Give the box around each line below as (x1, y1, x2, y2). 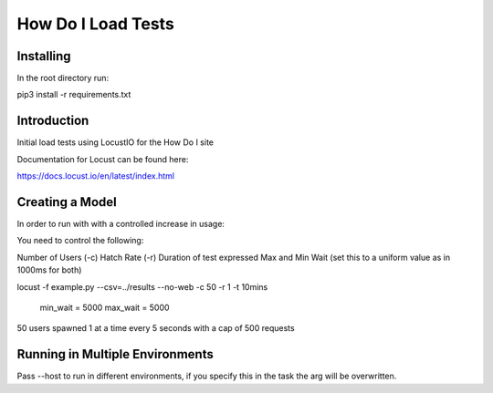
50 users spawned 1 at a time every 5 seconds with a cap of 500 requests (16, 323, 296, 334)
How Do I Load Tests (16, 14, 175, 34)
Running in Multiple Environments (16, 346, 214, 362)
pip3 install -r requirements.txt (16, 89, 131, 100)
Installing (16, 48, 72, 64)
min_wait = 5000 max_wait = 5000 (39, 302, 170, 313)
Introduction (16, 113, 89, 129)
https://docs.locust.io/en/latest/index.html (16, 171, 175, 181)
